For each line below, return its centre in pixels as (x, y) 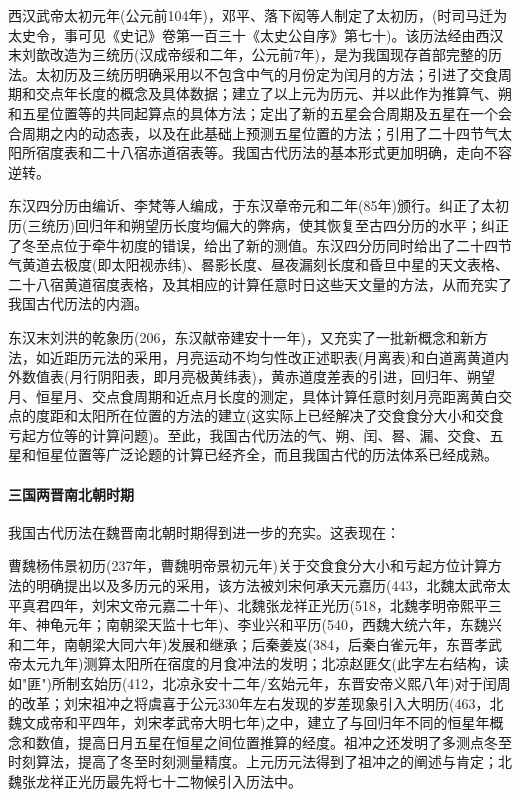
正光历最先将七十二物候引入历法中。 (182, 780)
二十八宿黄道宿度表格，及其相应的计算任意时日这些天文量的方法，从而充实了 (260, 283)
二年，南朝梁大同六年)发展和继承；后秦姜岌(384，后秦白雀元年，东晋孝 (254, 643)
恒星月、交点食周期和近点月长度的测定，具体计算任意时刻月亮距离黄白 (266, 395)
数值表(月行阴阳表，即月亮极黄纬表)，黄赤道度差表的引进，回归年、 (244, 376)
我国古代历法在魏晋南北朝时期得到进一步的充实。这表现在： (204, 531)
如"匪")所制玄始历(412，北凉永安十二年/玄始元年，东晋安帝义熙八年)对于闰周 (259, 683)
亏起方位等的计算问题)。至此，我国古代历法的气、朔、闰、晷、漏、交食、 (249, 434)
